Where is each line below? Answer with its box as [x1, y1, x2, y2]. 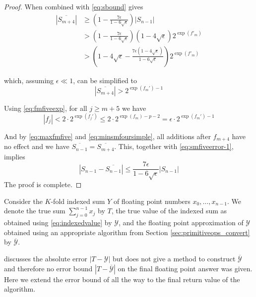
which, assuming [4, 75, 54, 85]
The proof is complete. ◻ [4, 179, 82, 190]
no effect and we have [4, 141, 69, 151]
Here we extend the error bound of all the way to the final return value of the [4, 274, 240, 284]
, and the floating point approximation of [118, 217, 244, 228]
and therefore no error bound [4, 263, 93, 273]
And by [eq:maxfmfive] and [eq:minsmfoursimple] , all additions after [4, 131, 211, 141]
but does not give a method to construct [112, 253, 236, 263]
